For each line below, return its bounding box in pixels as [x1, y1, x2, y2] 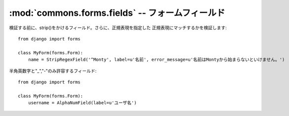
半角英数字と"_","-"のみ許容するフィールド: [9, 68, 97, 74]
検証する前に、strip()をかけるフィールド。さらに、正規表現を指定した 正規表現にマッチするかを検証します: [9, 25, 227, 31]
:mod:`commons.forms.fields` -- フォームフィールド [9, 7, 225, 18]
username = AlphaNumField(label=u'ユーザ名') [28, 100, 137, 106]
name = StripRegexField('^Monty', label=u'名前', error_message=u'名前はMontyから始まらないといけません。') [28, 57, 285, 63]
